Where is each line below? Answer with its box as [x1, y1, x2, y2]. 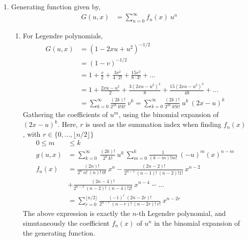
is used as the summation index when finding [85, 119, 221, 129]
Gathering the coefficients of [23, 109, 108, 120]
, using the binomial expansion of [119, 109, 219, 120]
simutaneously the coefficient [23, 217, 110, 228]
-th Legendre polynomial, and [136, 208, 226, 218]
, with [23, 128, 41, 139]
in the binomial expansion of [154, 217, 240, 228]
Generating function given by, [11, 1, 101, 11]
